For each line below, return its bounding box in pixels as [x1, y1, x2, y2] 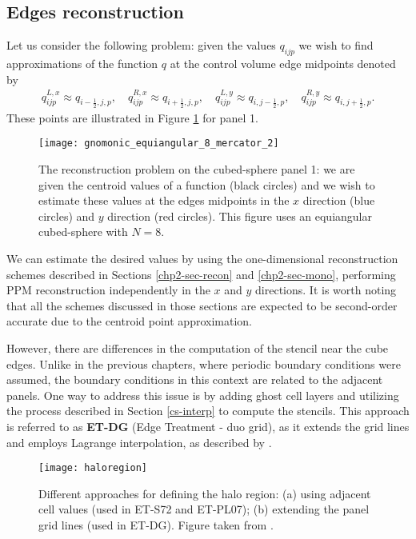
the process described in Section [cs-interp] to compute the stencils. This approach [6, 402, 410, 419]
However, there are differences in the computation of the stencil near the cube [6, 340, 389, 357]
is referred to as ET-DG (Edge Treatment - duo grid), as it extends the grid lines [6, 417, 410, 434]
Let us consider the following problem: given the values [6, 37, 276, 54]
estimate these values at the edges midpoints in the [38, 192, 290, 209]
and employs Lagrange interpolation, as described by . [6, 433, 272, 450]
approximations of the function [6, 55, 158, 71]
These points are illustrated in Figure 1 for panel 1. [6, 109, 258, 126]
